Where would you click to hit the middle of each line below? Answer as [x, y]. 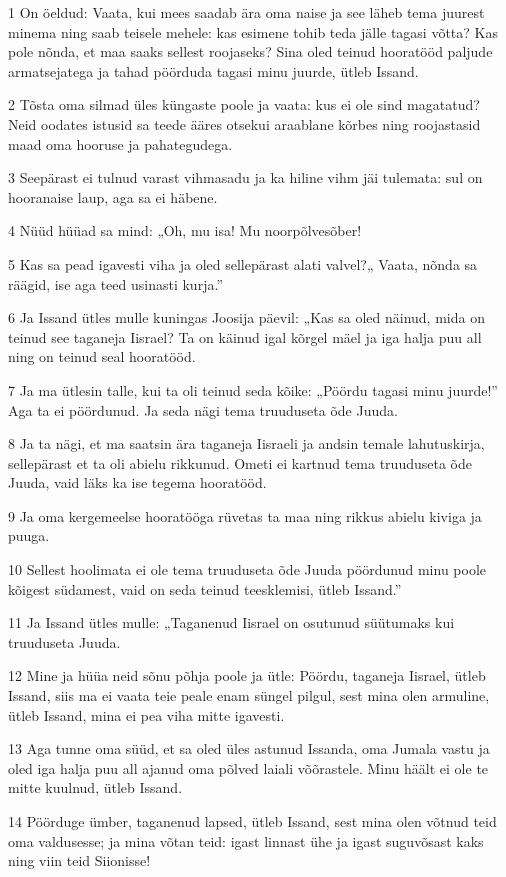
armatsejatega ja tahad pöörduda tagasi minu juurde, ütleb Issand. [213, 70]
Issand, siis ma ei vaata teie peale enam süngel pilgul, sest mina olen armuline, [249, 695]
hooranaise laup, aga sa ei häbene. [113, 196]
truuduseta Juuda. [64, 641]
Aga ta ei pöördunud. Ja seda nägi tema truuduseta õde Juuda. [203, 409]
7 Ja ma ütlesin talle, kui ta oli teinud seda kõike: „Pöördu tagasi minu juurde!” [253, 389]
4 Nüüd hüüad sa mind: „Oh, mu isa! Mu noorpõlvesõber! [185, 230]
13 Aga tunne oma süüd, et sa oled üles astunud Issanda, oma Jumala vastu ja [249, 748]
